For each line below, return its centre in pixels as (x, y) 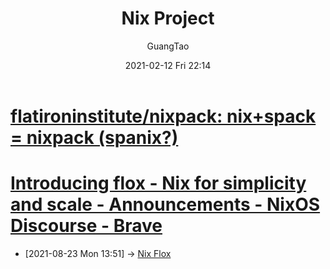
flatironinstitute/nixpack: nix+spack (163, 116)
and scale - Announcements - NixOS (165, 204)
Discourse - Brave (86, 226)
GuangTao (168, 46)
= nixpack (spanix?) (94, 137)
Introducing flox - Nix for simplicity (158, 183)
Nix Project (168, 18)
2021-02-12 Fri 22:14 (168, 65)
